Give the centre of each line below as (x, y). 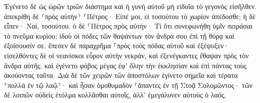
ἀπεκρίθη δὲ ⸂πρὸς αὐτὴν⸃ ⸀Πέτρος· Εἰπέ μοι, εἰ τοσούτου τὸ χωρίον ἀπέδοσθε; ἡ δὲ (130, 16)
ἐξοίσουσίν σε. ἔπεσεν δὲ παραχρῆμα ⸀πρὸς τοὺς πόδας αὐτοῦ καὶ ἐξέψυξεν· (117, 45)
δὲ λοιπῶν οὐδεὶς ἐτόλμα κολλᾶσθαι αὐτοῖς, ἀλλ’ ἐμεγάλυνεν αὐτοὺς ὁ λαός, (115, 95)
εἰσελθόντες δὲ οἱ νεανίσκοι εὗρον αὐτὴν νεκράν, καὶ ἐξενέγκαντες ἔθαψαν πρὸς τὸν (126, 55)
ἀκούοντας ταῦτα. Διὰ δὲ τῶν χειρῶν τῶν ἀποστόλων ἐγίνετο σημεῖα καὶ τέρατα (121, 75)
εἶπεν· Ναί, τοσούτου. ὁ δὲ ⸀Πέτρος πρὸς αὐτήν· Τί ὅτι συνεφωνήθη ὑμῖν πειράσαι (128, 26)
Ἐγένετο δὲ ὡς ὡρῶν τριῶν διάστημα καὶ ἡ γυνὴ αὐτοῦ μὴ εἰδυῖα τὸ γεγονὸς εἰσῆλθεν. (131, 6)
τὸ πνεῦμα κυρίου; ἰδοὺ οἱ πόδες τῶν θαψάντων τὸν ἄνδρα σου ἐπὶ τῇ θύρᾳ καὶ (119, 35)
